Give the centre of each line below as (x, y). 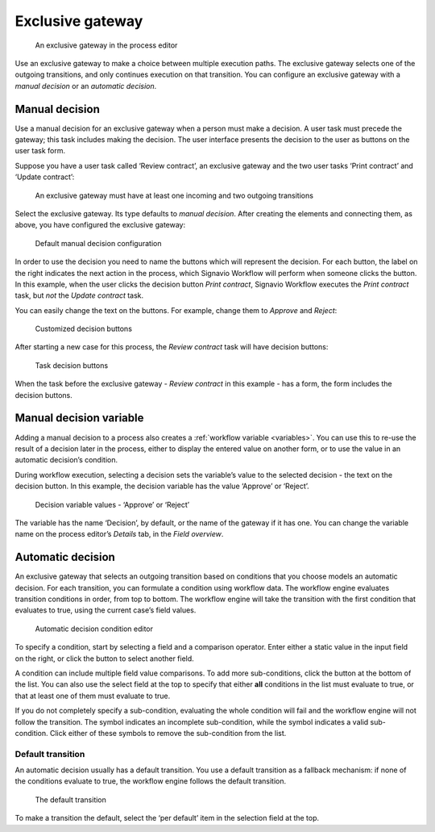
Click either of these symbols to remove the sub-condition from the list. (168, 733)
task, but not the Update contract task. (79, 295)
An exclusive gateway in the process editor (106, 45)
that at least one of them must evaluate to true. (93, 696)
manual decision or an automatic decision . (86, 86)
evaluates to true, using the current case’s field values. (106, 610)
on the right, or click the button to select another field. (105, 658)
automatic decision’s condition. (66, 460)
